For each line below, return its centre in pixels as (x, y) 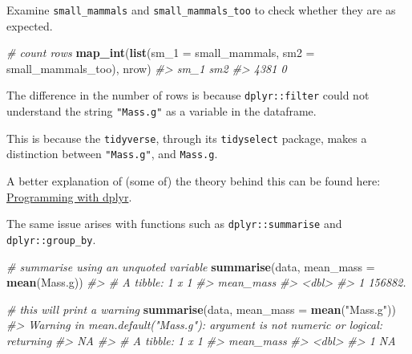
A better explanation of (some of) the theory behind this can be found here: (194, 181)
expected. (30, 25)
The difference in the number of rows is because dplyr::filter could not (188, 95)
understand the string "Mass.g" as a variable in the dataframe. (162, 111)
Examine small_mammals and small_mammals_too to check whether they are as (201, 10)
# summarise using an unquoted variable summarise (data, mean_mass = (191, 266)
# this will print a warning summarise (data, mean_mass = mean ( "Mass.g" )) (201, 309)
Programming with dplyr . (69, 196)
